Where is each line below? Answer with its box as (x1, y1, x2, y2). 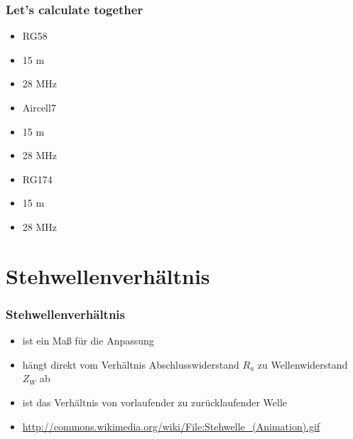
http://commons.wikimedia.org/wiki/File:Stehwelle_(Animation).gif (22, 418, 320, 433)
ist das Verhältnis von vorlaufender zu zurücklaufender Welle (22, 394, 288, 409)
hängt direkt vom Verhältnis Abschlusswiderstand (22, 357, 239, 372)
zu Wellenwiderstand (257, 357, 348, 372)
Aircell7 (22, 100, 56, 114)
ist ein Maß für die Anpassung (22, 333, 154, 348)
